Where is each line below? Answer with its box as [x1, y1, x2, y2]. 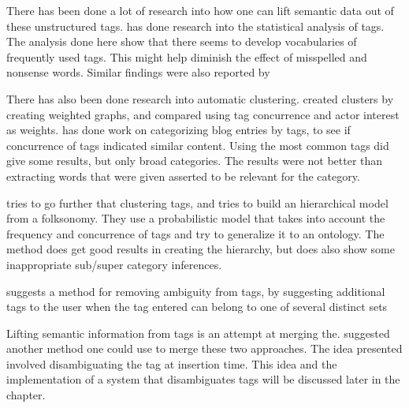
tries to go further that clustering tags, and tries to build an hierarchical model [6, 194, 389, 211]
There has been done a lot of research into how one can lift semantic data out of [6, 2, 394, 18]
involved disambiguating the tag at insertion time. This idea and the [6, 355, 337, 372]
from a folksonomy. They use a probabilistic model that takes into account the [6, 210, 385, 226]
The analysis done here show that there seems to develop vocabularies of [6, 33, 357, 50]
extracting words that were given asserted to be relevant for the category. [6, 167, 360, 184]
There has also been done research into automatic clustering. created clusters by [6, 90, 394, 107]
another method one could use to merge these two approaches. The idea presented [6, 340, 403, 357]
